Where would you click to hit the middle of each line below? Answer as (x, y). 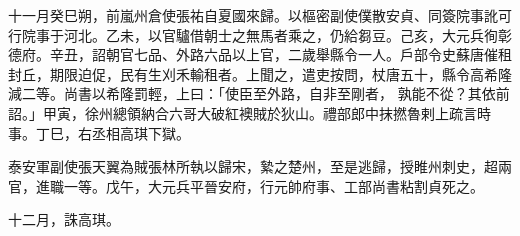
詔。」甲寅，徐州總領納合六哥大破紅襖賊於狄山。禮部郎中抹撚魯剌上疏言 (242, 112)
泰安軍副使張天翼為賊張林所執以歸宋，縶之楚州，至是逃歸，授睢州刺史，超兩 (260, 166)
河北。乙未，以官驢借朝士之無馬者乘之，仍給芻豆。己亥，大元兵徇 (280, 34)
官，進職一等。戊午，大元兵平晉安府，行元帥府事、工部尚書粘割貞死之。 (246, 185)
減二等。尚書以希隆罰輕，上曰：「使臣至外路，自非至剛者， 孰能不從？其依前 (259, 93)
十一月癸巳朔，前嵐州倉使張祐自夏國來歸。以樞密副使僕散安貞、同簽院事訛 (253, 15)
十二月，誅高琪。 (64, 219)
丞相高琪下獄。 (140, 132)
